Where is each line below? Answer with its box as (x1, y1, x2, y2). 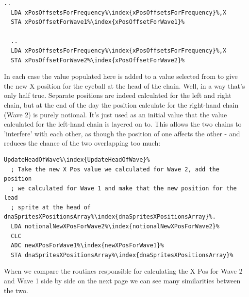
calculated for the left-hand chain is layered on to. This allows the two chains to (4, 119, 242, 129)
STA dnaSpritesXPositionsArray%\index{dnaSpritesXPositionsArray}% (11, 251, 233, 259)
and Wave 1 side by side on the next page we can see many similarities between (4, 276, 241, 286)
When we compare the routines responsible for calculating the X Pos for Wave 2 (4, 266, 243, 276)
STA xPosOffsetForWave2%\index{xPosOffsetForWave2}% (11, 56, 185, 64)
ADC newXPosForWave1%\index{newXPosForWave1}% (11, 242, 164, 249)
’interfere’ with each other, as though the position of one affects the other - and (4, 128, 240, 138)
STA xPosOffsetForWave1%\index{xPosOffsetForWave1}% (11, 19, 185, 26)
